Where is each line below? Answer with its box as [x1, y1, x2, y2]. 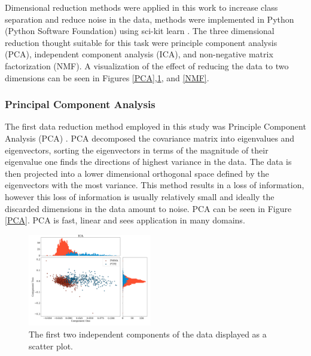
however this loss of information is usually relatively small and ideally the [5, 190, 275, 202]
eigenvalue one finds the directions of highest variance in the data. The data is [5, 155, 292, 168]
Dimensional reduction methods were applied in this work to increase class [5, 1, 278, 13]
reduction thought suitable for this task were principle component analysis [5, 36, 278, 48]
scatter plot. [29, 339, 74, 352]
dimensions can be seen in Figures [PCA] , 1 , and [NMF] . [5, 71, 209, 84]
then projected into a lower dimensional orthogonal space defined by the [5, 167, 269, 179]
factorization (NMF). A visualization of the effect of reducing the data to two [5, 59, 289, 72]
